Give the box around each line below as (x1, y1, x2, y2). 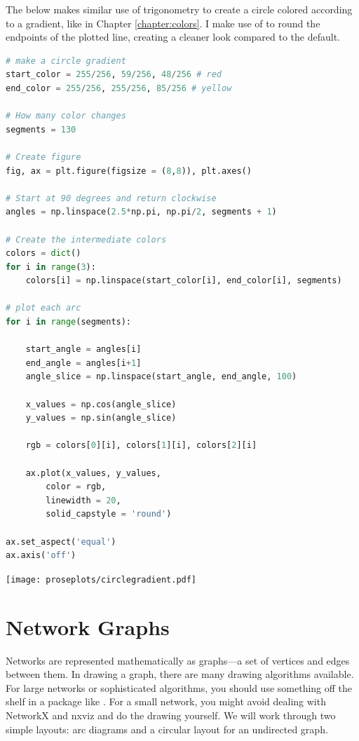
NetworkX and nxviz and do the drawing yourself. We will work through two (6, 707, 336, 722)
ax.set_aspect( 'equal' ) (6, 536, 116, 547)
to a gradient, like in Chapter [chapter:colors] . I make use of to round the (6, 15, 320, 30)
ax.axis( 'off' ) (6, 550, 76, 561)
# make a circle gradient (6, 55, 126, 66)
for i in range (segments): (6, 317, 132, 327)
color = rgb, (46, 482, 107, 492)
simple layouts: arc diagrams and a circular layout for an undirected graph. (6, 721, 328, 736)
